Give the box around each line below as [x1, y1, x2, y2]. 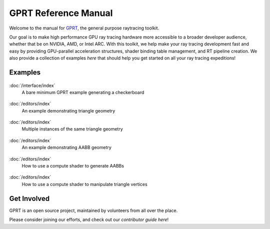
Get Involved [9, 194, 50, 202]
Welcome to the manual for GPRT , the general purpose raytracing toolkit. [9, 25, 159, 31]
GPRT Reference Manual [9, 7, 113, 18]
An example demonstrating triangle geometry [21, 107, 115, 113]
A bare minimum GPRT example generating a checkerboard [21, 89, 144, 95]
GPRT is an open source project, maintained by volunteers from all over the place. [9, 207, 178, 213]
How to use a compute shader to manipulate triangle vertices [21, 181, 147, 187]
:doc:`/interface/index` [9, 82, 55, 88]
